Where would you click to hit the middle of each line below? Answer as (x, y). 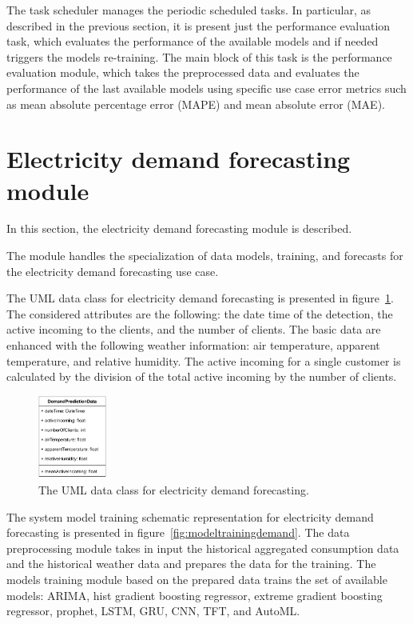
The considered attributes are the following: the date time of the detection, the (200, 313)
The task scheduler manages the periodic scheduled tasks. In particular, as (189, 10)
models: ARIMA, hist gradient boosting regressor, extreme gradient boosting (195, 595)
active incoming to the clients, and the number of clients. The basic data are (194, 329)
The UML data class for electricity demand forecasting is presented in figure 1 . (200, 298)
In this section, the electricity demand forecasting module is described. (179, 228)
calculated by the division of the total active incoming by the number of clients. (202, 376)
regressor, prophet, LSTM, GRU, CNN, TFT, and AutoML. (153, 611)
